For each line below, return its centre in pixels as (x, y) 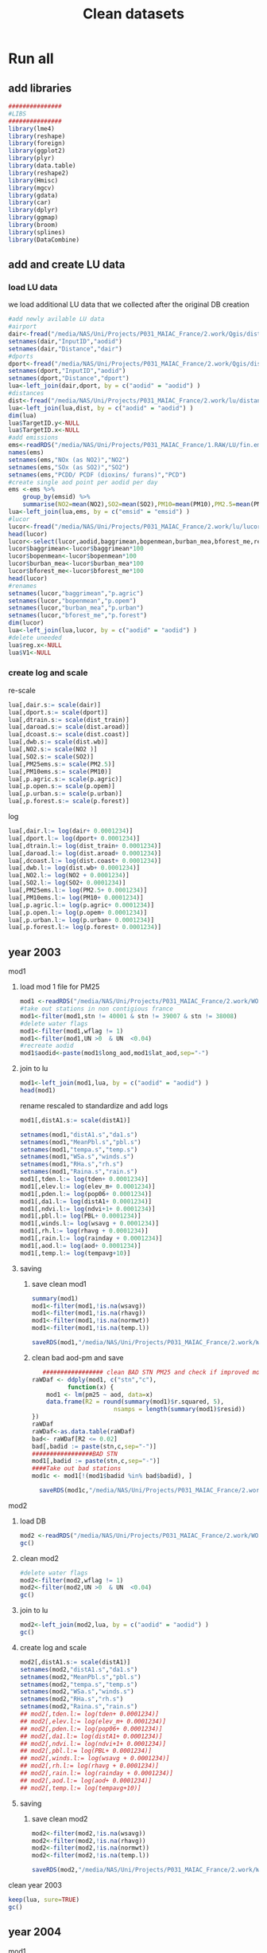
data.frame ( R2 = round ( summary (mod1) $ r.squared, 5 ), (135, 1402)
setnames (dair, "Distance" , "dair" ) (66, 349)
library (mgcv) (32, 188)
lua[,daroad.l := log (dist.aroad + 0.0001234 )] (85, 853)
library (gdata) (33, 195)
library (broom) (33, 225)
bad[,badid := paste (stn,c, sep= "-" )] (94, 1446)
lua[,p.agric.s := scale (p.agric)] (66, 779)
